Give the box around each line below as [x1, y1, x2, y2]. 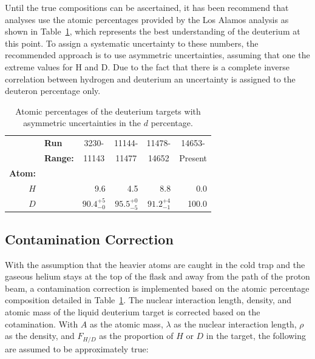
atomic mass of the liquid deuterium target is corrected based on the [5, 306, 260, 318]
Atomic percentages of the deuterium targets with [15, 104, 201, 117]
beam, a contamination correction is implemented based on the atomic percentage [5, 281, 310, 294]
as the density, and [5, 329, 75, 342]
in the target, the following [206, 329, 307, 342]
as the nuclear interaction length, [174, 317, 297, 330]
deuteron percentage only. [5, 84, 101, 97]
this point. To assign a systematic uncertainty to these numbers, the [5, 36, 259, 49]
